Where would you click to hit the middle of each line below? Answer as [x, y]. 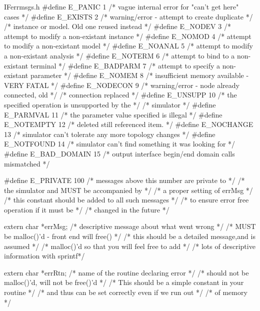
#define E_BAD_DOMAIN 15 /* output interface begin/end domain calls [119, 153]
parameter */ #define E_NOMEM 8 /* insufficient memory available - [139, 75]
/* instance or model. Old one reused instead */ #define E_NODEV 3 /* [117, 26]
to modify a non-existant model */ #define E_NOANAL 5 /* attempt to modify [128, 46]
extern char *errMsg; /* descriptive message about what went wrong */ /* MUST [130, 226]
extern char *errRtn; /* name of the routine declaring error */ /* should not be [126, 272]
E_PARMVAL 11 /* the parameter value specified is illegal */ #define [113, 114]
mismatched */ [27, 163]
